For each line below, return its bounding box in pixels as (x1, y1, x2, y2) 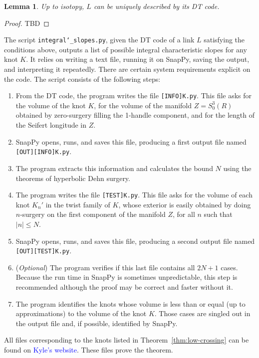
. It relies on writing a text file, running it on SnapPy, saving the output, (26, 54, 250, 64)
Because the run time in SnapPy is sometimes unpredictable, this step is (15, 272, 238, 282)
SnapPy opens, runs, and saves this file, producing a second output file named (15, 235, 255, 246)
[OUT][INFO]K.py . (15, 146, 72, 157)
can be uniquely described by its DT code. (93, 1, 220, 11)
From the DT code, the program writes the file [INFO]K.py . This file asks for (15, 90, 252, 101)
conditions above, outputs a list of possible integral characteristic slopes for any (4, 44, 247, 54)
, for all (173, 209, 195, 219)
